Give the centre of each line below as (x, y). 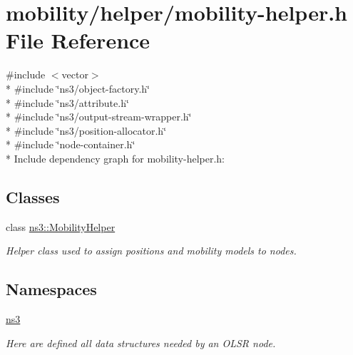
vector (75, 74)
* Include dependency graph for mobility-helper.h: (116, 158)
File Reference (78, 40)
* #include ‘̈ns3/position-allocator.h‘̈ (86, 130)
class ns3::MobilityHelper (61, 226)
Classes (33, 196)
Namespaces (51, 289)
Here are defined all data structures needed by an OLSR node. (141, 343)
